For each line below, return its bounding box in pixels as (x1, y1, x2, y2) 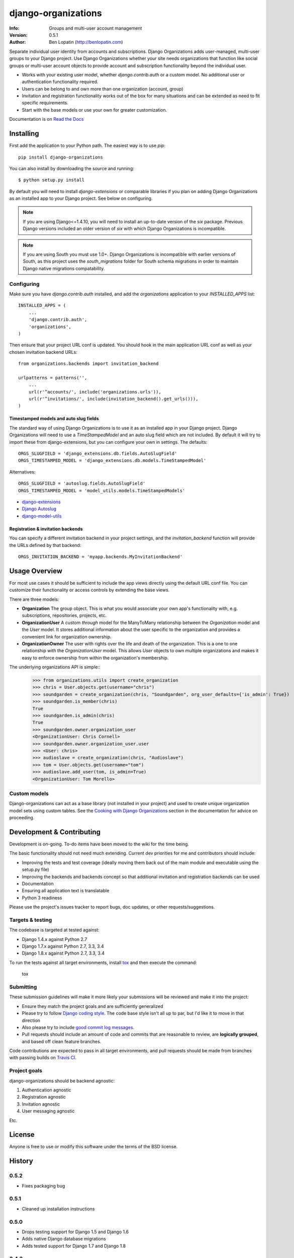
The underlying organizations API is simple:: (9, 664, 101, 670)
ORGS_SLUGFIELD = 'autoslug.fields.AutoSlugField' (18, 481, 146, 487)
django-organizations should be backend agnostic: (9, 1077, 115, 1084)
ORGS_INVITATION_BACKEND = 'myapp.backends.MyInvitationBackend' (18, 554, 183, 560)
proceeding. (9, 815, 35, 821)
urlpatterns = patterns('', (18, 375, 87, 380)
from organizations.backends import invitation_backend (18, 361, 159, 367)
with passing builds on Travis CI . (9, 1055, 77, 1061)
